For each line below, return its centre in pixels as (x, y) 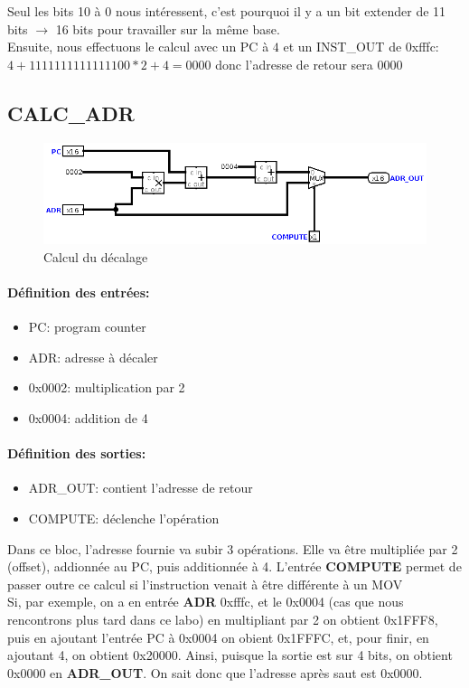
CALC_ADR (71, 113)
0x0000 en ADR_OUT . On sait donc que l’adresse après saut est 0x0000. (215, 672)
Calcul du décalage (96, 256)
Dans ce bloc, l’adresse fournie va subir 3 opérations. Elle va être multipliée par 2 (233, 548)
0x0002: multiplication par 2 (107, 387)
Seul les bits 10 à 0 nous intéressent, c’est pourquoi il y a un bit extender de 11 (227, 11)
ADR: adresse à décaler (93, 357)
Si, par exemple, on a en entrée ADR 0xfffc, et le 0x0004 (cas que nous (206, 602)
